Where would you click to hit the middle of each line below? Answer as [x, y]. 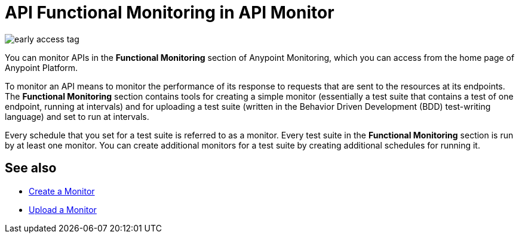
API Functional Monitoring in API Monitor [170, 13]
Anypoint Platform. [42, 67]
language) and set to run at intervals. [77, 116]
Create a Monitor [62, 191]
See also [31, 168]
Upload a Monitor [63, 209]
